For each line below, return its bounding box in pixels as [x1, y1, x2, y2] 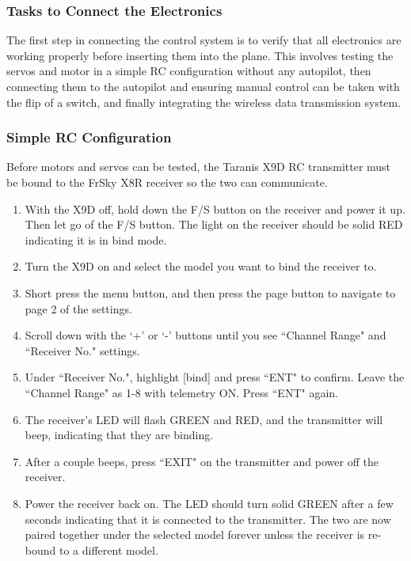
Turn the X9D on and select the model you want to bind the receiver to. [25, 258, 377, 275]
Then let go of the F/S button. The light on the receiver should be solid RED [25, 216, 403, 233]
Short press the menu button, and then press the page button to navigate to [25, 284, 396, 301]
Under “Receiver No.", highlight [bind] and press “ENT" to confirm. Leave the [25, 369, 405, 385]
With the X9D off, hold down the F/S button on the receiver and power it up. [25, 200, 405, 217]
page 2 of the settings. [25, 300, 132, 317]
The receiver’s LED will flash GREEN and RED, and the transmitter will [25, 411, 383, 427]
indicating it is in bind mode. [25, 231, 167, 248]
